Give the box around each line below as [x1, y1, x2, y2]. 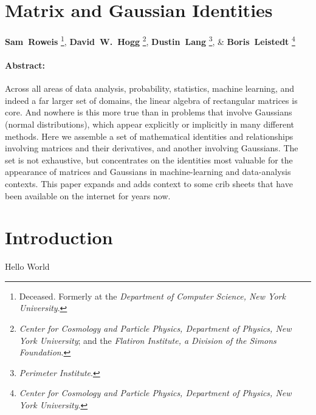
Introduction [5, 225, 113, 250]
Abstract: [5, 58, 46, 71]
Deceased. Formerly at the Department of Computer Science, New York [19, 289, 286, 302]
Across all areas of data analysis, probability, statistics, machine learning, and [5, 82, 295, 95]
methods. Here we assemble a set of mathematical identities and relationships [5, 129, 294, 142]
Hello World [5, 260, 50, 273]
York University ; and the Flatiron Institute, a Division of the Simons [19, 334, 276, 346]
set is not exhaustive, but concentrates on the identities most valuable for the [5, 153, 293, 166]
